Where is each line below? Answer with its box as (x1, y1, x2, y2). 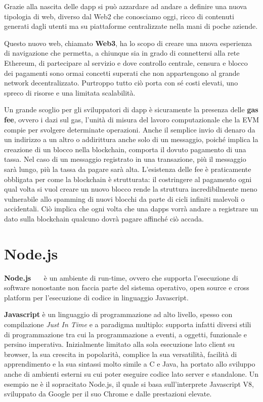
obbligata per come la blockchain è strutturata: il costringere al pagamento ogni (4, 173, 252, 184)
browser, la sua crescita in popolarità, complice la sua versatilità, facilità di (4, 348, 237, 359)
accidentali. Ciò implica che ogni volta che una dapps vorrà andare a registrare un (4, 203, 258, 214)
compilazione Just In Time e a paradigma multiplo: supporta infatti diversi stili (4, 319, 251, 329)
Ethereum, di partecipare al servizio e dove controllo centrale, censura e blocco (4, 57, 248, 68)
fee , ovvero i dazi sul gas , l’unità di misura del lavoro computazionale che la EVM (4, 114, 259, 124)
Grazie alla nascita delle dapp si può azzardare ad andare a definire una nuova (4, 1, 247, 11)
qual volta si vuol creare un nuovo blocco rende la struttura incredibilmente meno (4, 184, 257, 194)
